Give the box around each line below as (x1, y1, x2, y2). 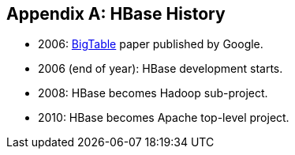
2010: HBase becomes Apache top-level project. (38, 111, 289, 125)
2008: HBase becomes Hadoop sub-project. (38, 86, 268, 100)
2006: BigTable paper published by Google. (38, 37, 263, 51)
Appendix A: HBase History (6, 4, 226, 24)
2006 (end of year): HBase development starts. (38, 62, 283, 76)
